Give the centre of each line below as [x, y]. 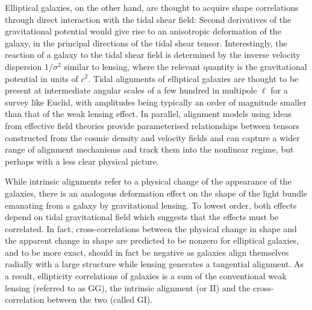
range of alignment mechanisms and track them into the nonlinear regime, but [149, 149]
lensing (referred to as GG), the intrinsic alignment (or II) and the [128, 287]
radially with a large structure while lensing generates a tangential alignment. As [154, 264]
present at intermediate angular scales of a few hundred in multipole [131, 90]
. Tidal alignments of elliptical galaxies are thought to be [193, 78]
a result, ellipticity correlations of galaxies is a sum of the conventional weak [146, 276]
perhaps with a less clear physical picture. [82, 161]
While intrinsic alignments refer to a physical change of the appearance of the [148, 181]
